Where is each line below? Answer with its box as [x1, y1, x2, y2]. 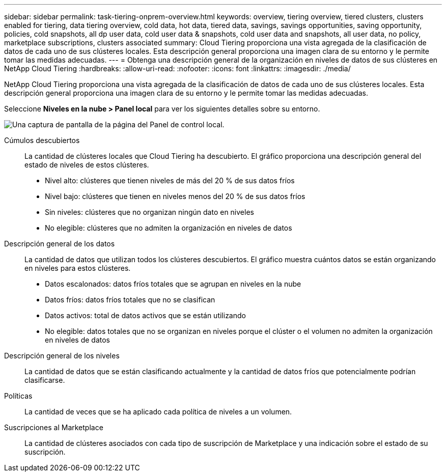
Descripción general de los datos [4, 239, 115, 248]
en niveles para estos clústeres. [24, 264, 131, 272]
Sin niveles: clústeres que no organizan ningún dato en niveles [45, 208, 254, 216]
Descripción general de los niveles [4, 351, 120, 360]
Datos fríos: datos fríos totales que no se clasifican [45, 295, 215, 304]
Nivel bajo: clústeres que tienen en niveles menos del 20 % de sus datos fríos [45, 192, 305, 201]
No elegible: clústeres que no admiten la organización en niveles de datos [45, 223, 292, 232]
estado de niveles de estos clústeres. [24, 160, 149, 169]
